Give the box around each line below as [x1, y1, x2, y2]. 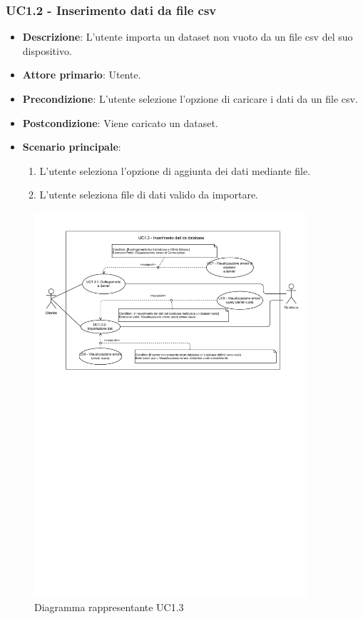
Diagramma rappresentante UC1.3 [34, 599, 184, 614]
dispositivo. [22, 43, 72, 58]
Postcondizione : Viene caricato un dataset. [22, 115, 218, 130]
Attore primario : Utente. [22, 67, 141, 82]
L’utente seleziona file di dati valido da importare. [39, 187, 259, 202]
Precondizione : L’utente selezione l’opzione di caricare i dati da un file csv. [22, 91, 358, 106]
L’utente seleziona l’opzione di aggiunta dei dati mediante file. [39, 163, 311, 178]
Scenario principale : [22, 139, 121, 154]
